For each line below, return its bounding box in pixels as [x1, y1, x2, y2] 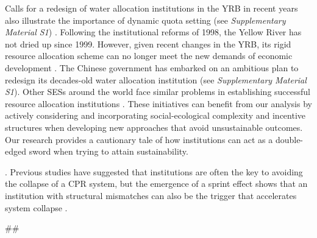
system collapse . [5, 201, 68, 214]
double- [275, 133, 304, 145]
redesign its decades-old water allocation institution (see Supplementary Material [5, 73, 307, 86]
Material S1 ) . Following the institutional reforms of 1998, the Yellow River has [5, 26, 302, 38]
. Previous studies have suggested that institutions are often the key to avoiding [5, 165, 303, 178]
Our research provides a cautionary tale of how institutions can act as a [5, 133, 273, 145]
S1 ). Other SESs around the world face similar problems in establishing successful [5, 85, 310, 98]
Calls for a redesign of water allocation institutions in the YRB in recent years [5, 2, 298, 14]
